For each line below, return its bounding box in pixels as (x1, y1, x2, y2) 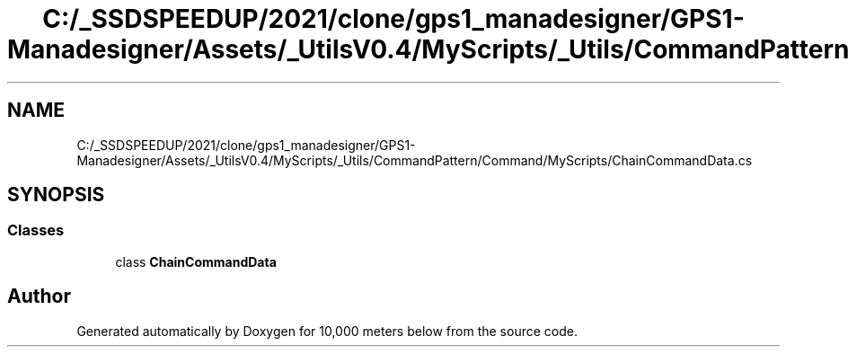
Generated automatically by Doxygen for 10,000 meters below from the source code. (76, 323, 578, 339)
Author (7, 285, 71, 308)
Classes (7, 221, 65, 240)
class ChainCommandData (115, 253, 277, 270)
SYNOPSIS (7, 183, 105, 207)
